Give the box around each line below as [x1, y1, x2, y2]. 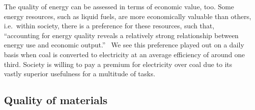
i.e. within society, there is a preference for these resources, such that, [4, 21, 215, 31]
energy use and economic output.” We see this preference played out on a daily [4, 40, 244, 50]
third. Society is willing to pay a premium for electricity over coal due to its [4, 59, 232, 69]
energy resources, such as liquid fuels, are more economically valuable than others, [4, 11, 252, 21]
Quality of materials [4, 92, 108, 108]
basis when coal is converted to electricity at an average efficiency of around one [4, 49, 245, 59]
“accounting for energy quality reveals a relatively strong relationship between [4, 30, 239, 40]
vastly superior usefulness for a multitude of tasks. [4, 68, 155, 79]
